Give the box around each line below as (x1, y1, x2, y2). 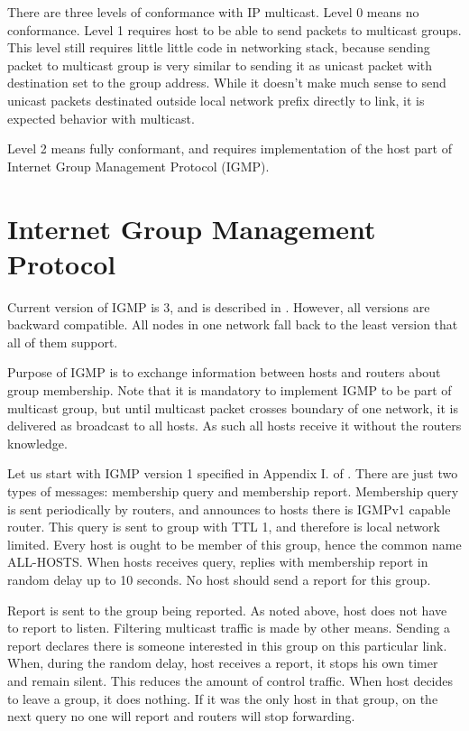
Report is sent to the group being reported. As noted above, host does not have (7, 600, 447, 619)
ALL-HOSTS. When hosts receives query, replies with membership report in (7, 552, 428, 571)
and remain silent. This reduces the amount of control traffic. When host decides (7, 671, 454, 689)
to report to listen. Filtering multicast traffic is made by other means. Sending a (7, 618, 451, 637)
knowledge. (7, 433, 68, 452)
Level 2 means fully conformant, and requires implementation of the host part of (7, 139, 452, 158)
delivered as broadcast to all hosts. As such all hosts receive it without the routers (7, 416, 462, 435)
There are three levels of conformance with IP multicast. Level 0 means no (7, 3, 419, 21)
